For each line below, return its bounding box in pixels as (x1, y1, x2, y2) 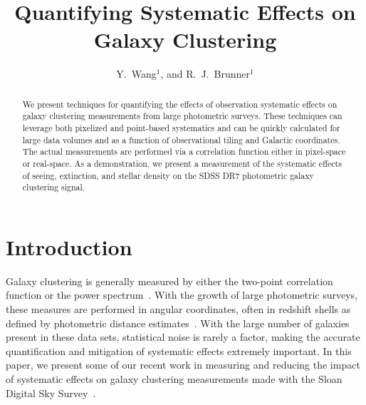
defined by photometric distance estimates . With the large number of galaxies (6, 315, 350, 330)
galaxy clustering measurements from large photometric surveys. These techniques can (22, 110, 343, 122)
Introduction (6, 232, 132, 261)
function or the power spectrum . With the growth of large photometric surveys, (6, 287, 358, 302)
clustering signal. (22, 181, 85, 193)
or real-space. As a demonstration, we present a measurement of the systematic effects (22, 157, 342, 169)
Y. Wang (116, 66, 157, 81)
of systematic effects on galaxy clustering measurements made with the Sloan (6, 371, 343, 386)
